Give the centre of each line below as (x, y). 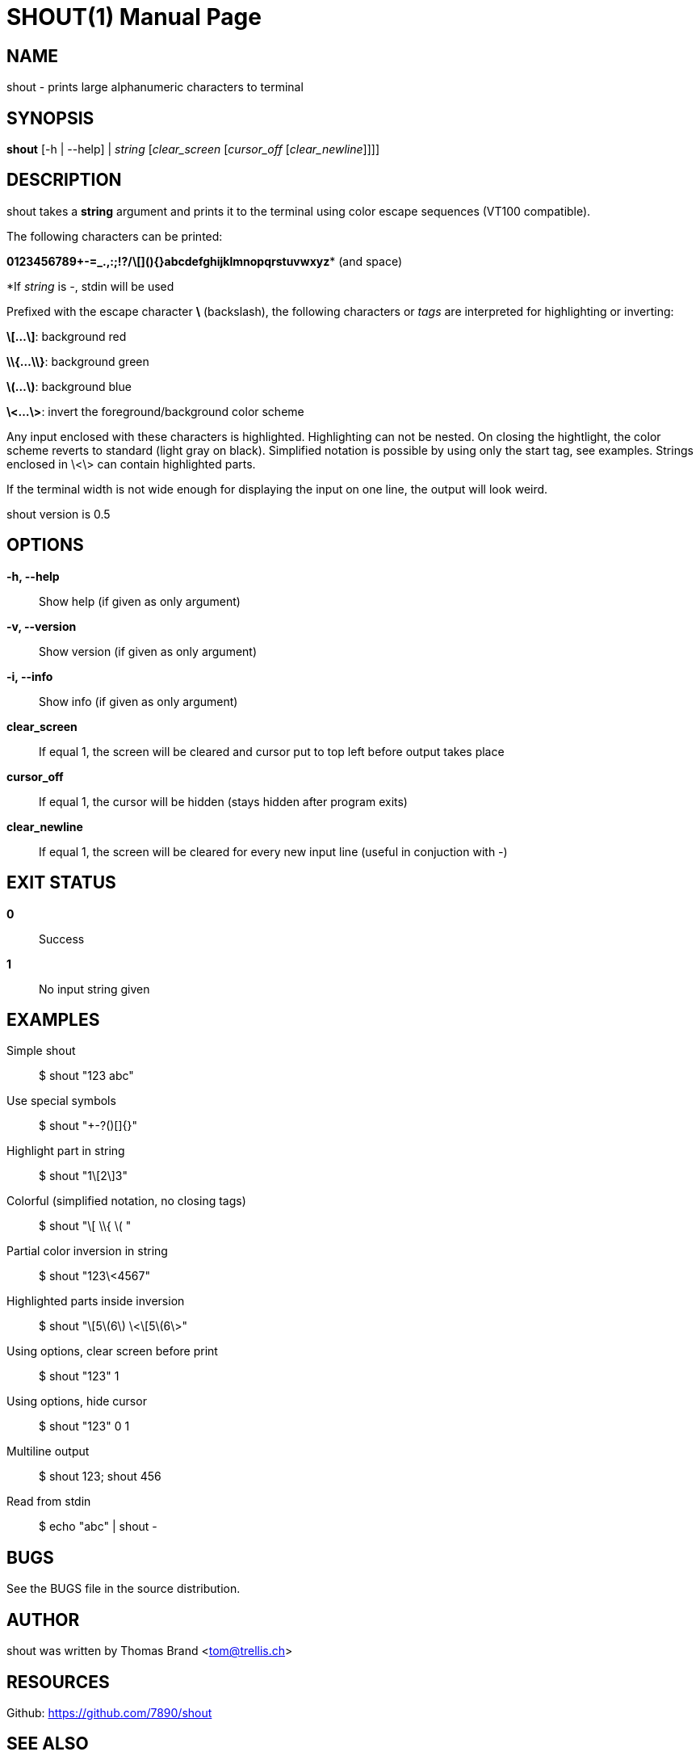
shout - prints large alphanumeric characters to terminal (155, 87)
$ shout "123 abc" (86, 1076)
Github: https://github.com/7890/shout (109, 1712)
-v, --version (42, 626)
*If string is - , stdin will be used (90, 286)
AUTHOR (43, 1619)
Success (62, 939)
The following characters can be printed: (115, 236)
